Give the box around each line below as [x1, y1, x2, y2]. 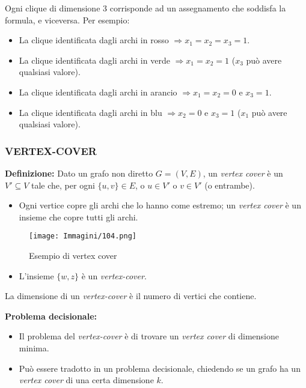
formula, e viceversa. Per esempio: [5, 13, 130, 26]
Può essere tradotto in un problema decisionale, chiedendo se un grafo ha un [19, 362, 301, 374]
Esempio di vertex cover [29, 249, 117, 261]
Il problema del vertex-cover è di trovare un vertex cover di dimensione [19, 330, 279, 342]
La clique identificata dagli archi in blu [19, 106, 162, 118]
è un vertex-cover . [81, 269, 147, 282]
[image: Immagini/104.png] [29, 232, 136, 241]
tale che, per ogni [31, 178, 95, 191]
